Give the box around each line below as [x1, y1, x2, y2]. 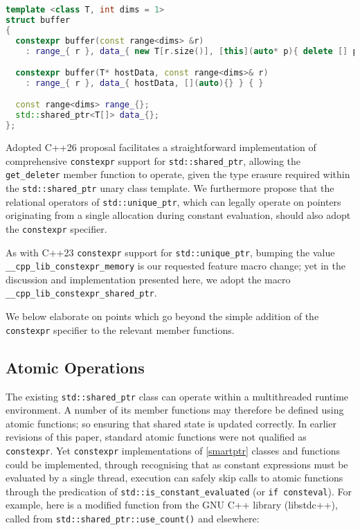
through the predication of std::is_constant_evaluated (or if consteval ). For [6, 484, 352, 498]
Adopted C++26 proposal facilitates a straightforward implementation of [6, 140, 316, 154]
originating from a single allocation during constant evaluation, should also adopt [6, 208, 351, 222]
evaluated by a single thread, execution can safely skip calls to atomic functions [6, 470, 343, 485]
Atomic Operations [6, 356, 145, 378]
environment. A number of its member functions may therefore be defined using [6, 403, 344, 417]
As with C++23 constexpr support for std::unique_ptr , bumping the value [6, 245, 335, 259]
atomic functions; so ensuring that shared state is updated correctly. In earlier [6, 416, 336, 430]
